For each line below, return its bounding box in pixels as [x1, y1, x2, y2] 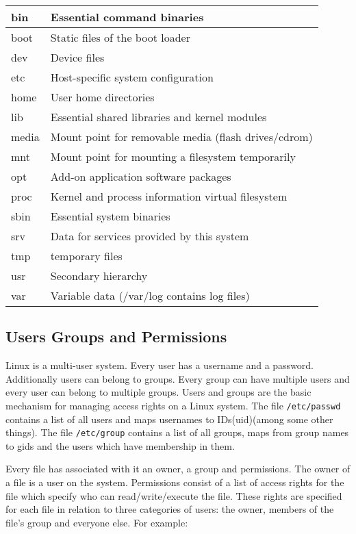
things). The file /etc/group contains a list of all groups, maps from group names [5, 425, 349, 440]
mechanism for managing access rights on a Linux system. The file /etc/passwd [5, 398, 341, 412]
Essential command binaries [50, 9, 204, 25]
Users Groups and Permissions [5, 326, 227, 347]
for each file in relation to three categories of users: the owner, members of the [5, 502, 334, 516]
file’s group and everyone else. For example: [5, 515, 188, 529]
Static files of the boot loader [50, 29, 190, 45]
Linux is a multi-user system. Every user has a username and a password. [5, 358, 314, 372]
